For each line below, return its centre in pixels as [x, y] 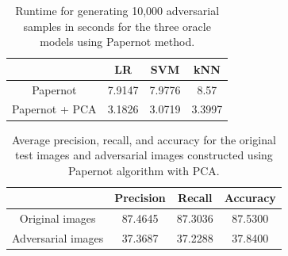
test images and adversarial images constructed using [144, 155]
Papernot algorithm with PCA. [144, 170]
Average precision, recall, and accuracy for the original [144, 139]
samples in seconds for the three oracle [117, 26]
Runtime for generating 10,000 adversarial [117, 10]
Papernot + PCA [54, 109]
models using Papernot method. [117, 42]
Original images [58, 218]
